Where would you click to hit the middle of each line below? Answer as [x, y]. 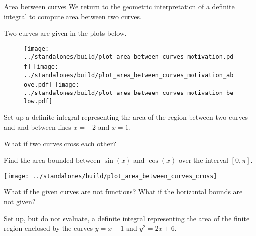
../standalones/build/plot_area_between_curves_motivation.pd [129, 57]
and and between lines [38, 126]
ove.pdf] [38, 85]
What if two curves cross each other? [60, 143]
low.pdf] [38, 101]
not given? [20, 201]
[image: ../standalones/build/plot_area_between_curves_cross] [111, 176]
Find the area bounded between [52, 160]
